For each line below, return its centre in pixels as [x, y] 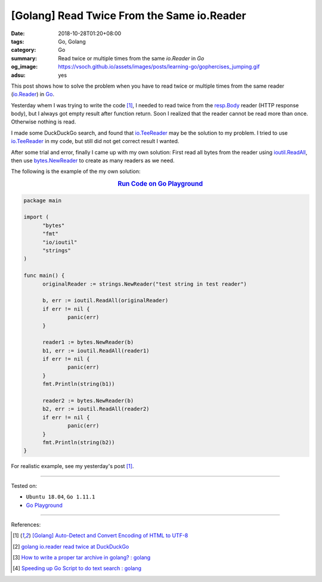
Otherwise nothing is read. [44, 122]
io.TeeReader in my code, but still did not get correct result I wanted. [95, 141]
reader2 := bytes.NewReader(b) [88, 401]
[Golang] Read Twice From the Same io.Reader [129, 16]
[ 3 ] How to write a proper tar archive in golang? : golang [82, 558]
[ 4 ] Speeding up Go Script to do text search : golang [77, 568]
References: [26, 524]
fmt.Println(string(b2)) [79, 442]
